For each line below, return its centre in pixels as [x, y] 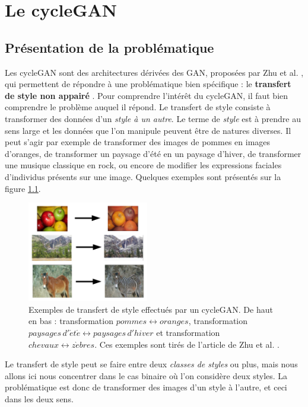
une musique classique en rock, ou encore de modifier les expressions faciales [143, 165]
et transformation [188, 333]
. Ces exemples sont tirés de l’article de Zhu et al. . [187, 344]
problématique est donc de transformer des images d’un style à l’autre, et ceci [146, 387]
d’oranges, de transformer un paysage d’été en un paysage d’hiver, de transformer [153, 153]
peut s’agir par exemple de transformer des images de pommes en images [138, 142]
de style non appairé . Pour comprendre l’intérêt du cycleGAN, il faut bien [147, 95]
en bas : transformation [71, 321]
